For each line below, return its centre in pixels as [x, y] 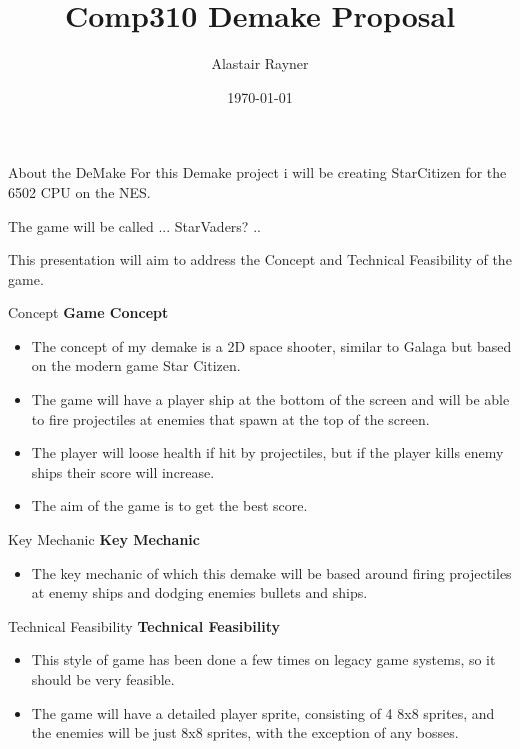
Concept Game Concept [88, 312]
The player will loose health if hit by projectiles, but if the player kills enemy [267, 452]
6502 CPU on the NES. [79, 191]
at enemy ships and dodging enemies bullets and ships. [199, 592]
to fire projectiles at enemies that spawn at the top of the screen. [230, 418]
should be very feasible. [103, 679]
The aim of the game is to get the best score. [169, 505]
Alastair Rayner [260, 63]
